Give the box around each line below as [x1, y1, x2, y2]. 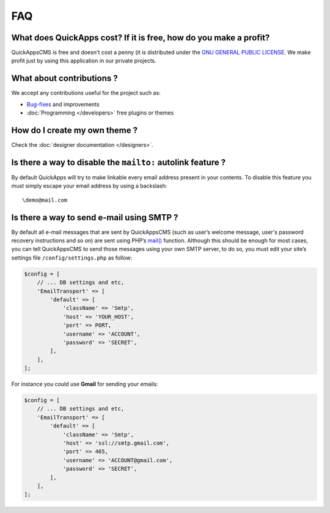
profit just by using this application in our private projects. [11, 57, 157, 64]
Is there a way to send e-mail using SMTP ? [11, 212, 178, 223]
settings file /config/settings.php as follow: [11, 254, 133, 261]
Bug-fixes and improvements [26, 100, 100, 108]
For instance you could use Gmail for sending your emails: [11, 380, 158, 388]
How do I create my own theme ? [11, 125, 137, 135]
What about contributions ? [11, 73, 119, 84]
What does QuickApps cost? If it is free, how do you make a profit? [11, 32, 270, 43]
